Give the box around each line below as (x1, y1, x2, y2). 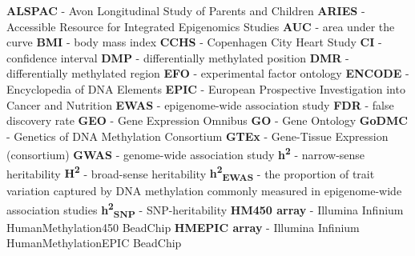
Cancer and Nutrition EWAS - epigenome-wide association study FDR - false (6, 96, 394, 113)
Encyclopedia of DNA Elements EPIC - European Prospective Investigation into (6, 80, 405, 97)
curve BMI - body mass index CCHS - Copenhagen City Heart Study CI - (6, 34, 382, 50)
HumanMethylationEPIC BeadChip (6, 234, 182, 251)
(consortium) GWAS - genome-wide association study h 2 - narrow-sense (6, 144, 365, 162)
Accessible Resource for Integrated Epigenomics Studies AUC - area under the (6, 18, 395, 34)
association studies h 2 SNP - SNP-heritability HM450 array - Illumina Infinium (6, 198, 404, 220)
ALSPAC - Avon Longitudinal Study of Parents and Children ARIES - (6, 2, 365, 18)
